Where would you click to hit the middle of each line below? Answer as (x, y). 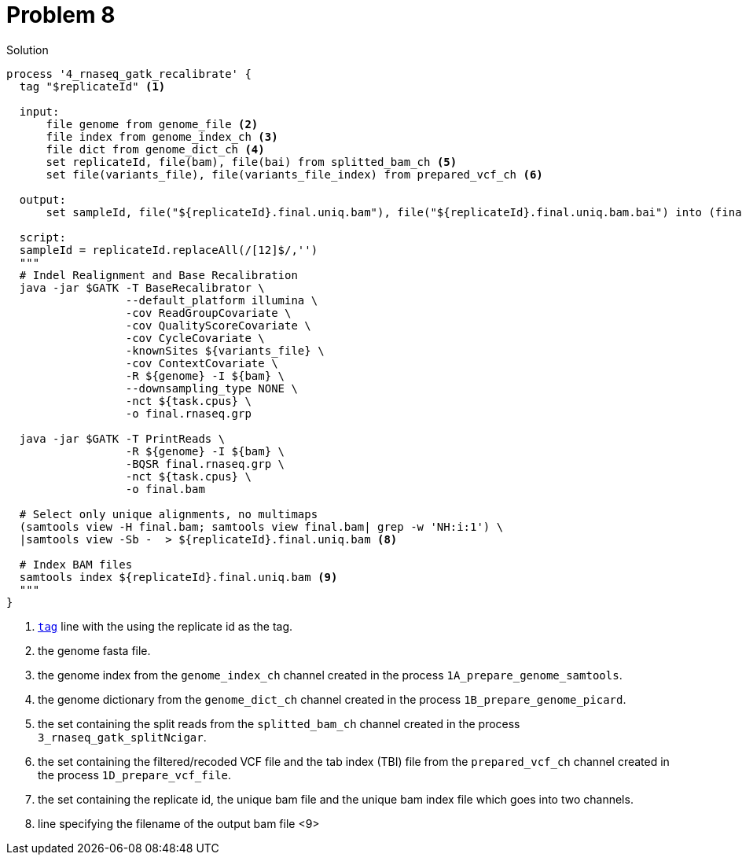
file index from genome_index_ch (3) (162, 136)
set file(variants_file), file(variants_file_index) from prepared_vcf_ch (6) (294, 174)
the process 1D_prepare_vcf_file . (135, 775)
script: (42, 237)
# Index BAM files (76, 564)
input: (39, 111)
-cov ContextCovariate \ (202, 363)
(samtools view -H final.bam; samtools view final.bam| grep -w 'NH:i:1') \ (261, 526)
